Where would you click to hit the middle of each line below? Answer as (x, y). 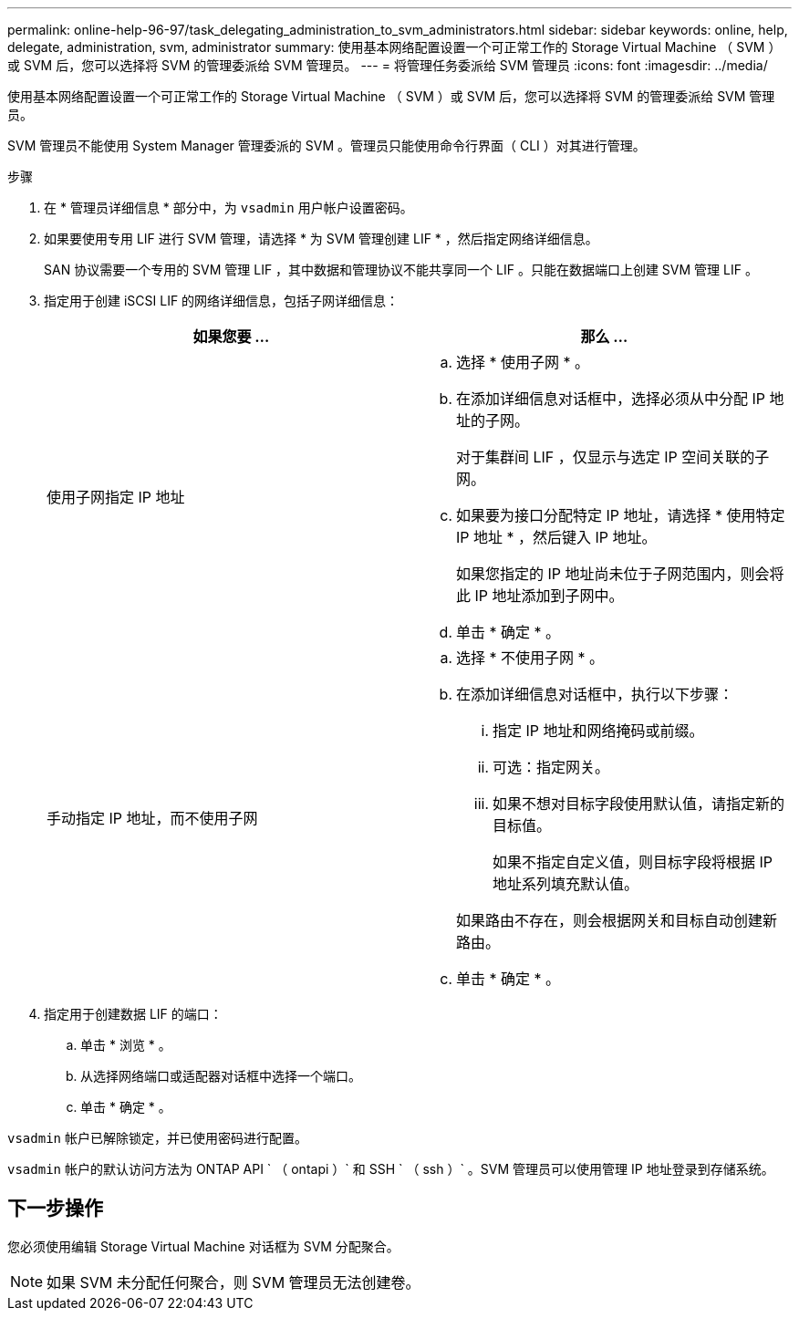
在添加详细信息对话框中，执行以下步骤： (595, 694)
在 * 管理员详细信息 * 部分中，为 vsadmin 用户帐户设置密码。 (228, 208)
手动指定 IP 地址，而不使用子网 (152, 818)
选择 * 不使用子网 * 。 (530, 658)
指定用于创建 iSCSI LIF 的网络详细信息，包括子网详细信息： (222, 301)
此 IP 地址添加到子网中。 (540, 596)
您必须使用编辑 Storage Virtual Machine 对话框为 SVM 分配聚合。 (203, 1246)
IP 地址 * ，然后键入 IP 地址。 (556, 537)
